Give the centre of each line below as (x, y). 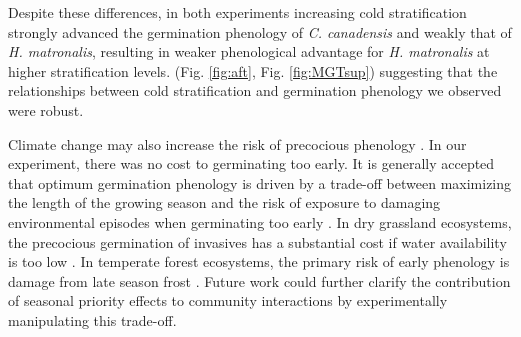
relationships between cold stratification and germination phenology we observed (255, 90)
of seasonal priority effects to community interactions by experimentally (228, 300)
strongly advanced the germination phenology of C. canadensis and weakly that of (260, 31)
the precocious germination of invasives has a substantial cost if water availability (257, 241)
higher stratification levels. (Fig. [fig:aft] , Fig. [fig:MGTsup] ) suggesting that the (253, 70)
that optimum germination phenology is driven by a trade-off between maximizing (260, 182)
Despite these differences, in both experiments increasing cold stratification (237, 12)
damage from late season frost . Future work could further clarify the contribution (259, 280)
